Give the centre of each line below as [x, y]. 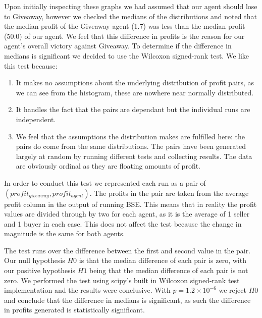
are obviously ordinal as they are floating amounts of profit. [108, 166]
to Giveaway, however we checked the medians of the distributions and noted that [130, 16]
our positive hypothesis [40, 270]
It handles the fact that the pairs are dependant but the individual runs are [133, 109]
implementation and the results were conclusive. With [87, 290]
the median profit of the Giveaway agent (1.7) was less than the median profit [125, 26]
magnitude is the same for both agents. [65, 233]
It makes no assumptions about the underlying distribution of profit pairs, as [135, 83]
